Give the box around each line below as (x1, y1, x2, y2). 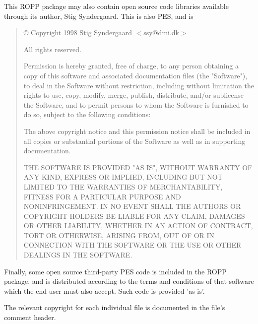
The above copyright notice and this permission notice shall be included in (23, 126, 251, 136)
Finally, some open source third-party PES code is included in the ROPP (4, 266, 227, 276)
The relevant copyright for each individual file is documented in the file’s (4, 302, 225, 313)
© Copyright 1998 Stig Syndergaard (23, 27, 132, 38)
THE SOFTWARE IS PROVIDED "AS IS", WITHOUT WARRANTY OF (23, 162, 253, 172)
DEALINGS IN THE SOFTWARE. (23, 250, 132, 260)
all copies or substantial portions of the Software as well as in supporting (23, 135, 246, 146)
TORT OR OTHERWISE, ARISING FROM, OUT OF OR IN (23, 230, 215, 240)
